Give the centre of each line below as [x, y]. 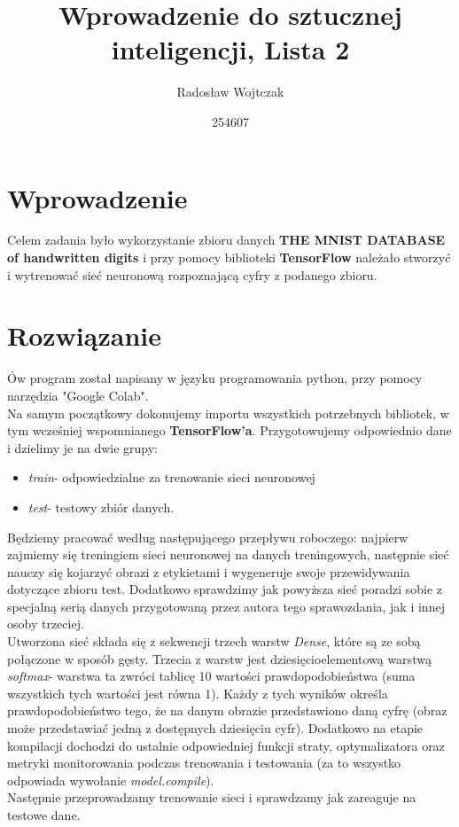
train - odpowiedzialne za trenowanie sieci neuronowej [171, 477]
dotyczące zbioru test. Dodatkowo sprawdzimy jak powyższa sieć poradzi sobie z [225, 589]
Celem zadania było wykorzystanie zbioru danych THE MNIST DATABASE [226, 240]
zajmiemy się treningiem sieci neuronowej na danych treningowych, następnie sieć [228, 554]
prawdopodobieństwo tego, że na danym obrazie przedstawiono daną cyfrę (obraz [227, 710]
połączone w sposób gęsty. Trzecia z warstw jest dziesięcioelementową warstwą [219, 658]
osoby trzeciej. [46, 624]
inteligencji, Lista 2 [230, 49]
